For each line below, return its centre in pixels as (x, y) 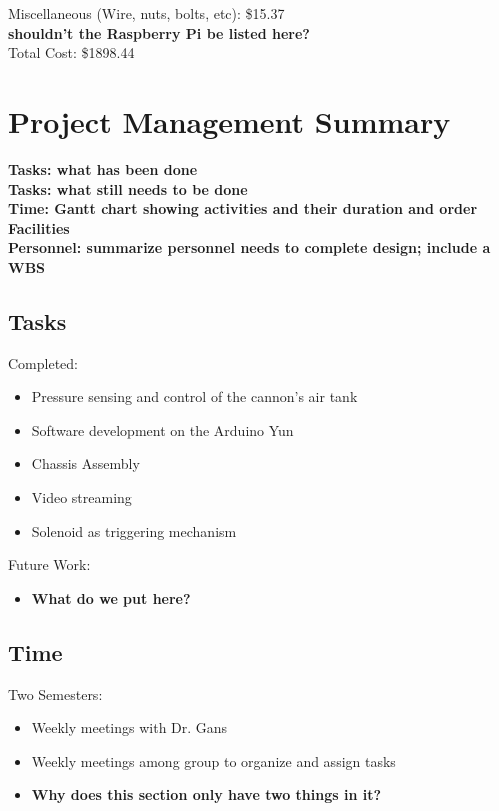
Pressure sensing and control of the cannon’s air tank (194, 396)
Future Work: (49, 564)
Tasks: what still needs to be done (128, 188)
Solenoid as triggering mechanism (134, 530)
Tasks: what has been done (103, 168)
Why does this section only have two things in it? (206, 794)
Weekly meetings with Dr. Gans (129, 727)
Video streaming (81, 497)
